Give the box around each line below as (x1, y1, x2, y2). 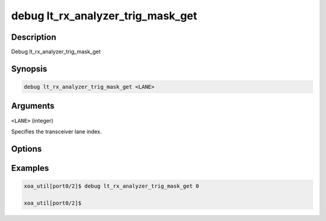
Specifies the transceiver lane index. (11, 127, 102, 135)
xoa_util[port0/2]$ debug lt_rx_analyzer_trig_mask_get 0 (24, 182, 199, 190)
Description (11, 32, 57, 42)
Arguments (11, 101, 55, 111)
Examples (11, 163, 50, 173)
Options (11, 144, 42, 154)
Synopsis (11, 63, 48, 74)
